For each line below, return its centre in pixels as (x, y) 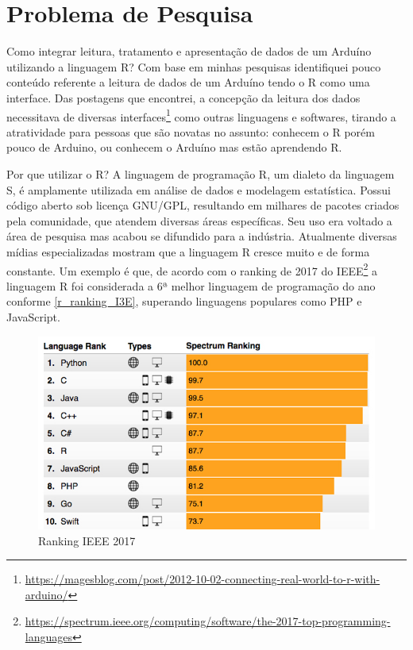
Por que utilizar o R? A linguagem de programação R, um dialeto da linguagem (201, 173)
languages (48, 636)
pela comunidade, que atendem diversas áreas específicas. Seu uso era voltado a (199, 220)
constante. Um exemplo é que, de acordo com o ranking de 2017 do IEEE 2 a (192, 269)
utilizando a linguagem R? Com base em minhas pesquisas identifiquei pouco (194, 66)
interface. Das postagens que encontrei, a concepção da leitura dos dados (183, 97)
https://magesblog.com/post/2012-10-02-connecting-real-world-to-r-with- (203, 579)
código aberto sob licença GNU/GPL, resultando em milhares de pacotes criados (203, 205)
